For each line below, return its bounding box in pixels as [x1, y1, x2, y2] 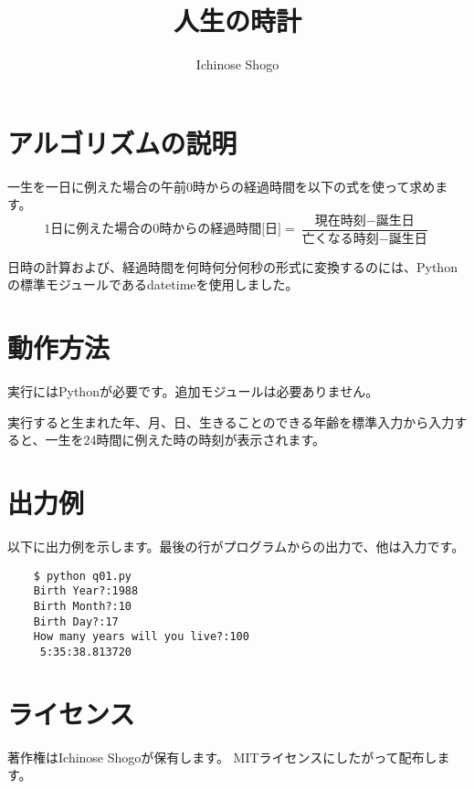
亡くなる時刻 [301, 232, 379, 246]
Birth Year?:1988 [33, 584, 139, 598]
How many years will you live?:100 [33, 630, 249, 644]
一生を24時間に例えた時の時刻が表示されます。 [45, 430, 326, 449]
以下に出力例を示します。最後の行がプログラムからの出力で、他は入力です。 [7, 536, 465, 555]
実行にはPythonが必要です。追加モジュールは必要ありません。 [7, 382, 379, 401]
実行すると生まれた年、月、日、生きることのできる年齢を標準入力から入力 [7, 412, 455, 431]
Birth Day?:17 [33, 615, 119, 628]
